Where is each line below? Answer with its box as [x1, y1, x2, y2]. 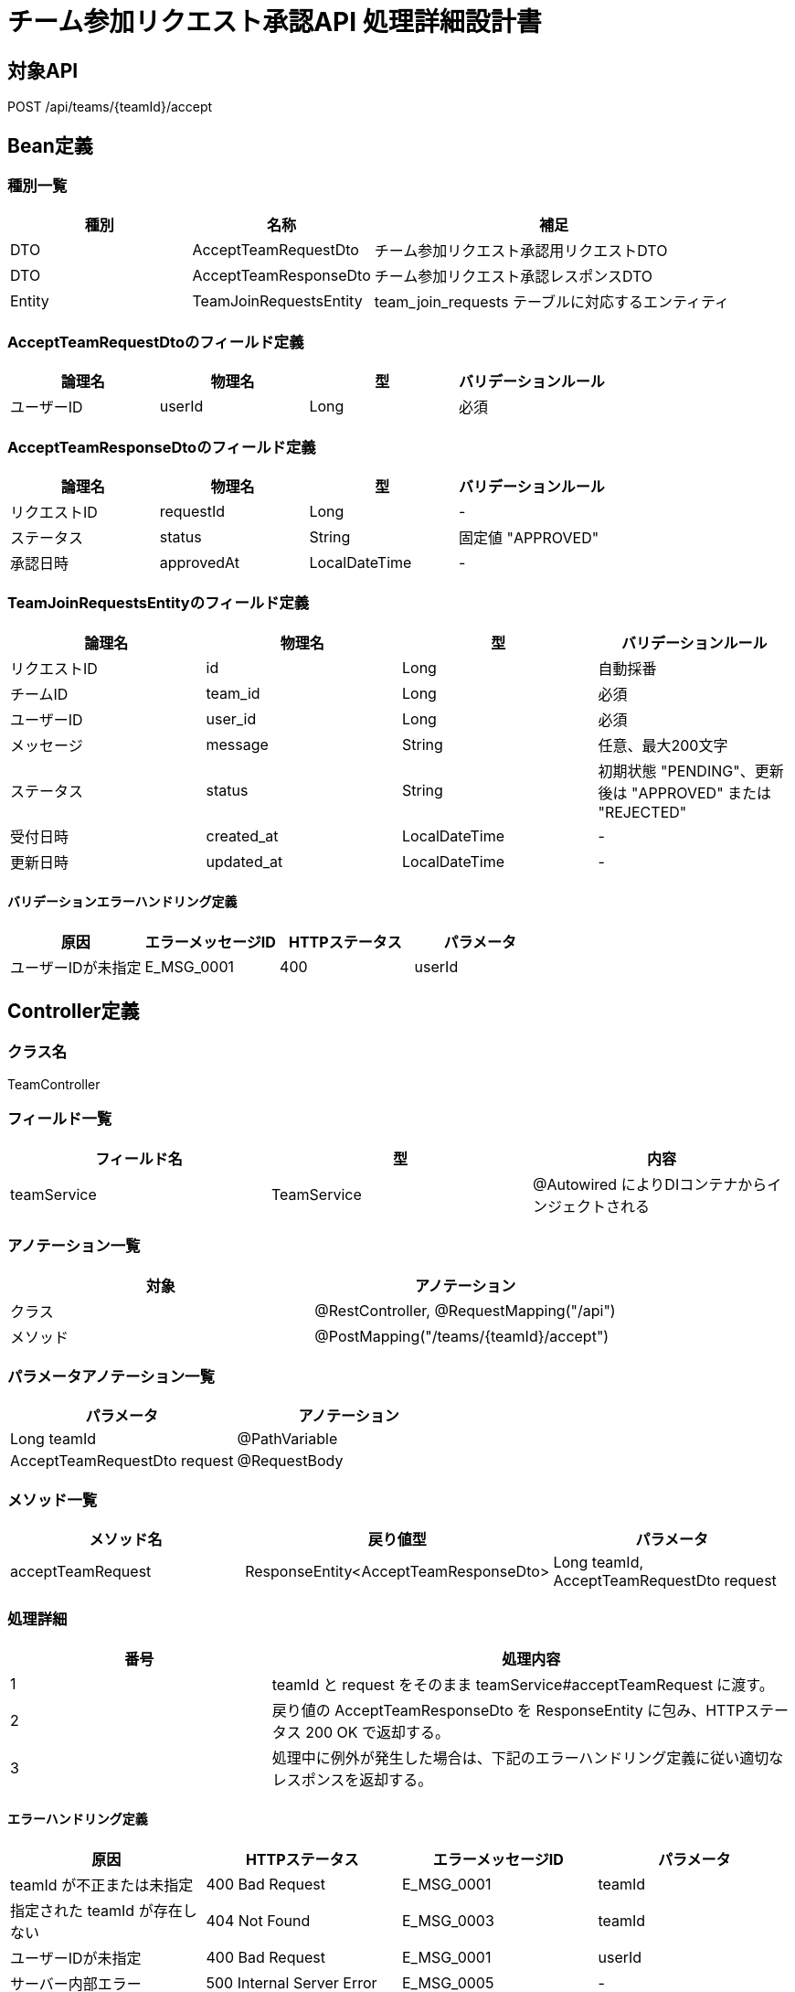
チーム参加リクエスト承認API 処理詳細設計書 [7, 6, 542, 37]
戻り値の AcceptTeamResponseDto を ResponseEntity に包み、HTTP [271, 1700, 745, 1719]
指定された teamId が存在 [10, 1901, 183, 1921]
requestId [159, 501, 226, 520]
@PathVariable [237, 1430, 338, 1449]
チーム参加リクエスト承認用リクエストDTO [374, 241, 668, 261]
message [206, 734, 269, 754]
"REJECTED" [598, 802, 687, 821]
